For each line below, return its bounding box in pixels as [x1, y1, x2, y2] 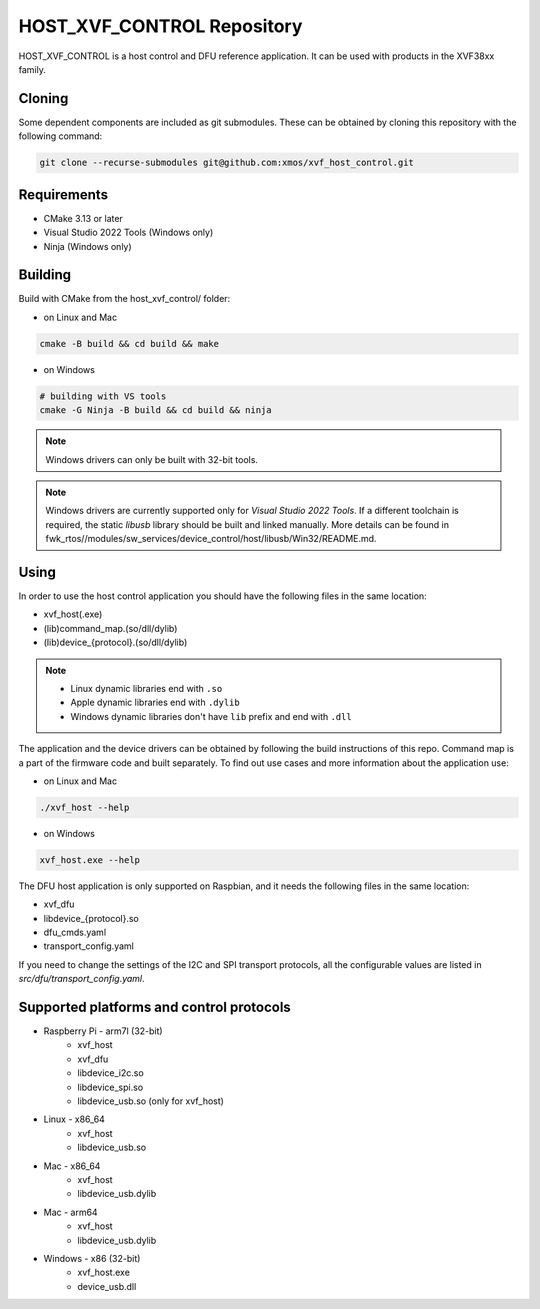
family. [18, 63, 47, 75]
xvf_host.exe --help [39, 854, 140, 865]
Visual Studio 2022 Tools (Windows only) [43, 226, 214, 239]
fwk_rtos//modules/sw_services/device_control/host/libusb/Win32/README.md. [45, 533, 377, 545]
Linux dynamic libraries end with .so [70, 682, 223, 694]
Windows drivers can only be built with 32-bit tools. [45, 453, 259, 465]
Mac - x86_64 [43, 1160, 101, 1172]
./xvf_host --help [39, 801, 130, 813]
